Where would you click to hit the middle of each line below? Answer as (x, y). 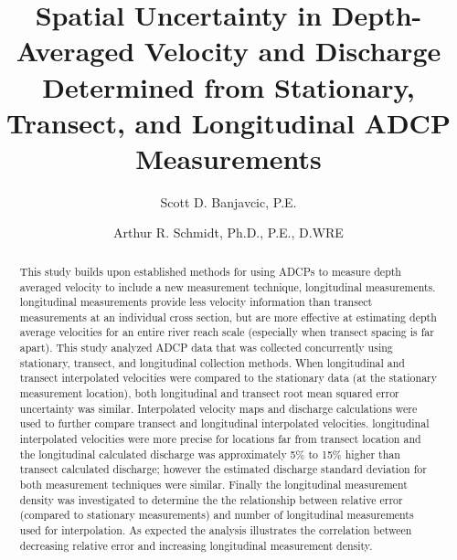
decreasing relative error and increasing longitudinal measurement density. (196, 545)
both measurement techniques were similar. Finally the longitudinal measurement (213, 485)
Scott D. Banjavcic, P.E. (228, 201)
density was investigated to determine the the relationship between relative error (211, 499)
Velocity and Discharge (292, 51)
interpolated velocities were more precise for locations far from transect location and (220, 439)
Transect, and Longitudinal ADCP (228, 122)
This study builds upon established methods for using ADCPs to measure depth (210, 271)
